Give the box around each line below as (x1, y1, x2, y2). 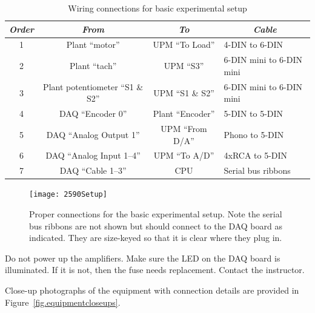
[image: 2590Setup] (29, 190, 107, 199)
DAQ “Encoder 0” (59, 107, 127, 120)
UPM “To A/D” (153, 149, 214, 162)
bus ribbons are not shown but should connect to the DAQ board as (29, 219, 282, 232)
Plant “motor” (66, 38, 120, 51)
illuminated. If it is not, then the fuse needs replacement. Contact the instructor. (5, 263, 305, 276)
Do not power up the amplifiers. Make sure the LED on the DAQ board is (5, 251, 280, 264)
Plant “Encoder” (153, 107, 215, 120)
